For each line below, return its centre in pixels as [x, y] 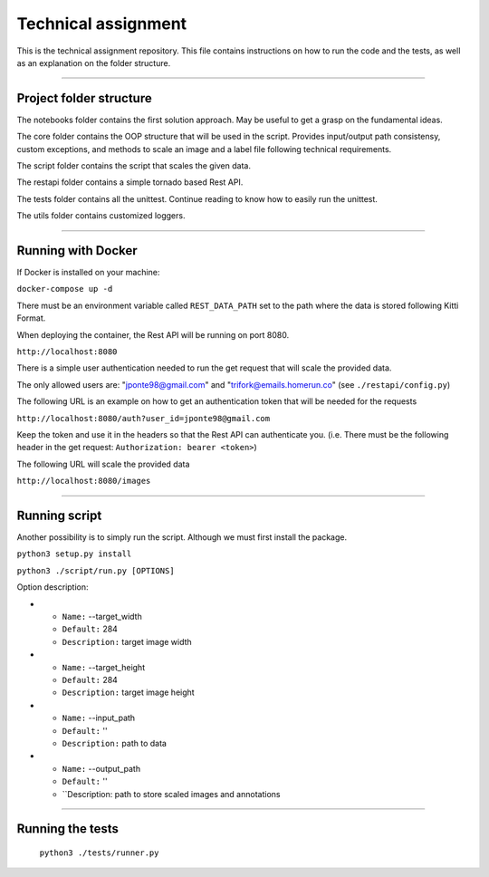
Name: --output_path [101, 768]
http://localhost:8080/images [84, 481]
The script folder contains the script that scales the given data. [134, 166]
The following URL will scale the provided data [103, 464]
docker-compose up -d [65, 289]
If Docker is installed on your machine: [88, 273]
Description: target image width [127, 641]
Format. [31, 318]
